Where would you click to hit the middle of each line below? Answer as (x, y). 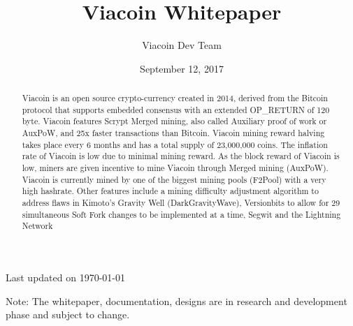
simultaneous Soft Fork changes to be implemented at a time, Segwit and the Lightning (181, 214)
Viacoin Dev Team (182, 45)
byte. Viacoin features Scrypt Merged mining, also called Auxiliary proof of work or (174, 121)
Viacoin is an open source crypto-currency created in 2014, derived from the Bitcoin (175, 98)
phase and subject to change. (68, 314)
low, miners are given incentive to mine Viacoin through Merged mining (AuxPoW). (175, 168)
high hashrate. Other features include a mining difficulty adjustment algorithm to (170, 191)
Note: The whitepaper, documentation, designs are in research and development (176, 301)
